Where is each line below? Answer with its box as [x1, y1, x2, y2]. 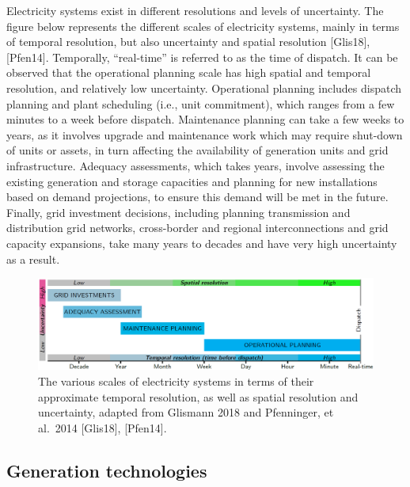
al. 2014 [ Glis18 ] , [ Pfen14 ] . [38, 419, 167, 436]
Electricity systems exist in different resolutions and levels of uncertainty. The [6, 2, 384, 18]
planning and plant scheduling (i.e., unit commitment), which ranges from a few [6, 95, 395, 112]
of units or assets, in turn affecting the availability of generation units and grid [6, 142, 389, 158]
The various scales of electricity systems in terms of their [38, 373, 314, 390]
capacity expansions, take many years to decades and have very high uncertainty [6, 234, 397, 251]
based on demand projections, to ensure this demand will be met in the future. [6, 188, 389, 205]
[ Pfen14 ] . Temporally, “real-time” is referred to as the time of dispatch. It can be [6, 48, 398, 65]
